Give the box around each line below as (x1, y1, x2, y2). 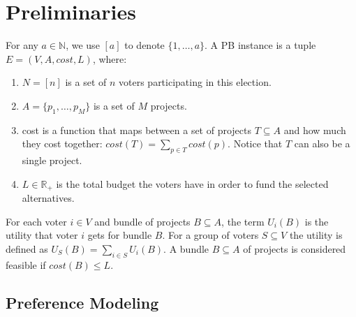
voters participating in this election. (119, 75, 272, 89)
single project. (22, 153, 82, 168)
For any (6, 38, 38, 52)
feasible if (6, 257, 46, 272)
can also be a (294, 136, 350, 151)
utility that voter (6, 228, 78, 242)
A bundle (169, 241, 209, 256)
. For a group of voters (162, 228, 259, 242)
